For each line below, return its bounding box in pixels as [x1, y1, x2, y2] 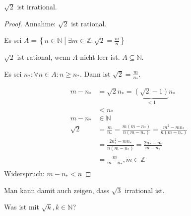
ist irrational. [17, 1, 57, 11]
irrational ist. [125, 185, 165, 195]
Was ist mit [4, 202, 39, 212]
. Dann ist [80, 68, 111, 79]
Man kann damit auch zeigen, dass [4, 185, 110, 195]
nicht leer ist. [80, 52, 120, 62]
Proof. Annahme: [4, 18, 56, 28]
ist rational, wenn [17, 52, 70, 62]
